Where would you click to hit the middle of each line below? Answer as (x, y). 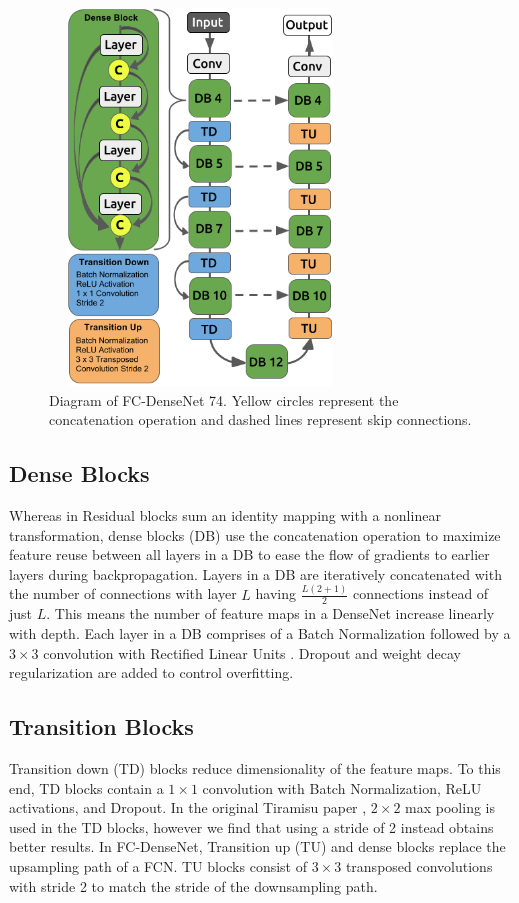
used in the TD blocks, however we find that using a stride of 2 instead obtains (251, 826)
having (275, 593)
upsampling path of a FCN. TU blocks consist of (158, 865)
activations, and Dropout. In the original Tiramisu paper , (188, 807)
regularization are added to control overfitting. (151, 672)
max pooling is (450, 807)
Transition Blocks (101, 726)
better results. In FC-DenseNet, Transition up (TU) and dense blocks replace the (257, 846)
